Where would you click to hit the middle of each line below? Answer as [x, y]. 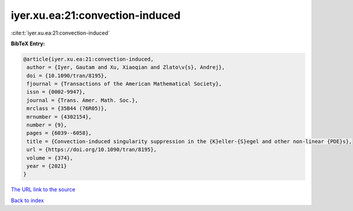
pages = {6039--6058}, [59, 133]
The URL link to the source [43, 190]
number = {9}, [47, 125]
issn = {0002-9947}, [56, 92]
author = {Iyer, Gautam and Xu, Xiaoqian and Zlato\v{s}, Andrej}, [126, 67]
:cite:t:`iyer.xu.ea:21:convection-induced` [60, 33]
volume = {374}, [50, 158]
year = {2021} [47, 166]
